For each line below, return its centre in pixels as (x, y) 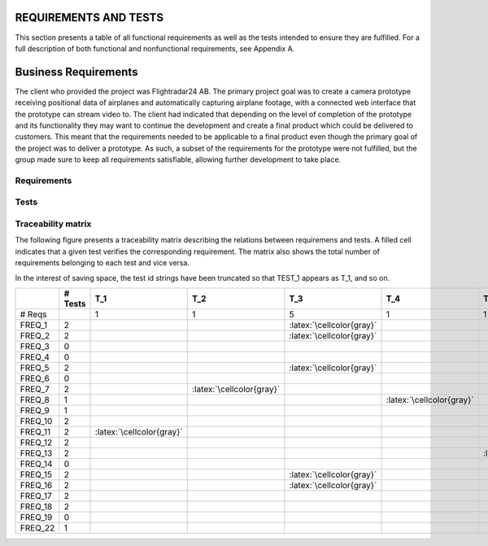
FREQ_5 (35, 368)
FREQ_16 (36, 485)
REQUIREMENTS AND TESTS (89, 17)
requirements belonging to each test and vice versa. (102, 263)
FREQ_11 (35, 431)
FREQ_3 (35, 346)
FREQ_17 (36, 496)
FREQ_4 (35, 356)
